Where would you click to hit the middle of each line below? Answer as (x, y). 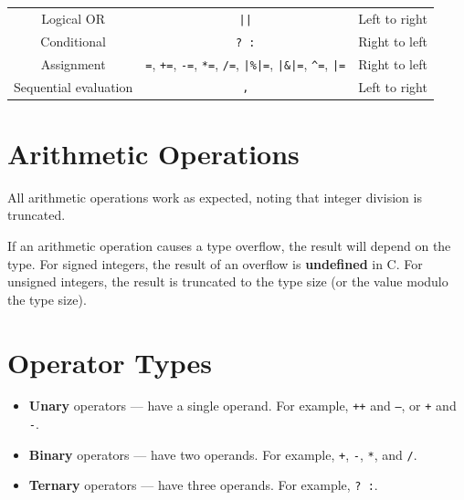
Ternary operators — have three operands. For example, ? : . (203, 485)
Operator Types (110, 362)
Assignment (73, 63)
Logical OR (73, 18)
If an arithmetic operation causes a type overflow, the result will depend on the (229, 245)
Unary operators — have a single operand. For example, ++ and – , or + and (243, 406)
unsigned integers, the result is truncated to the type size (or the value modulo (228, 281)
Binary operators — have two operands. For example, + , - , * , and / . (223, 454)
